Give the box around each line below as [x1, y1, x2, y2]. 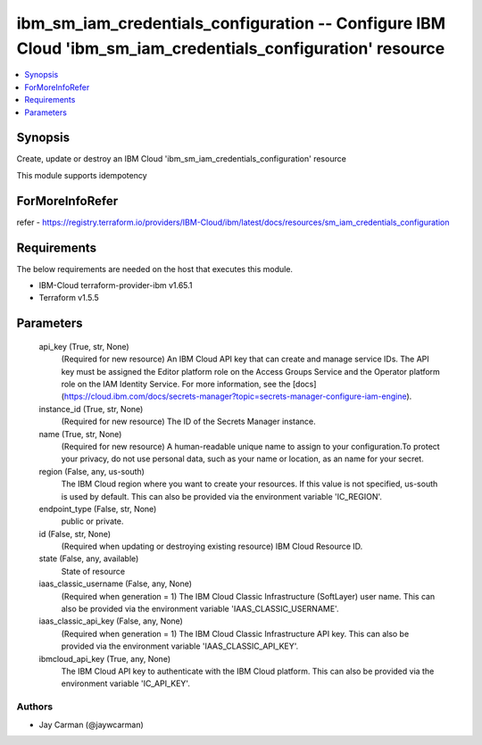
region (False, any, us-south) [38, 466, 145, 476]
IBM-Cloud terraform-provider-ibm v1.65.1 [38, 280, 193, 291]
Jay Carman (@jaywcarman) [38, 719, 145, 730]
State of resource [61, 566, 126, 576]
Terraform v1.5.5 [38, 293, 100, 303]
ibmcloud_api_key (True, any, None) [38, 653, 171, 664]
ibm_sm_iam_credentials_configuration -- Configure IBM [16, 13, 446, 33]
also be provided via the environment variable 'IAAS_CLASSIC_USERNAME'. [61, 603, 339, 615]
